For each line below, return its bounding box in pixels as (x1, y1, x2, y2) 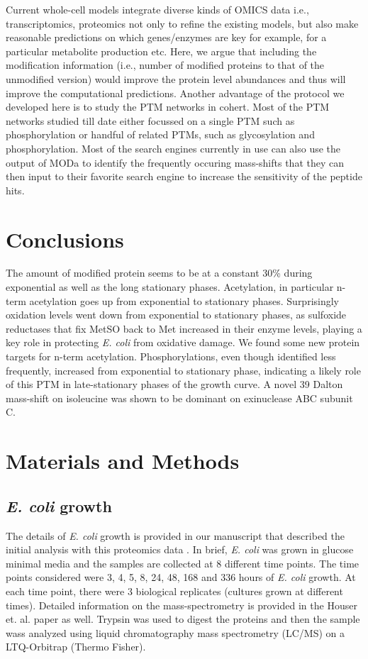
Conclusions (6, 224, 124, 253)
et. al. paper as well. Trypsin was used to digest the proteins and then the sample (6, 611, 360, 626)
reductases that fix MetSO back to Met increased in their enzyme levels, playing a (6, 321, 362, 336)
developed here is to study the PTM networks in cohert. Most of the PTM (6, 99, 330, 114)
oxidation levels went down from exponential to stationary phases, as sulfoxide (6, 307, 347, 322)
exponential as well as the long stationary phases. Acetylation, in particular (6, 279, 334, 294)
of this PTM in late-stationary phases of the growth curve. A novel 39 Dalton (6, 377, 343, 392)
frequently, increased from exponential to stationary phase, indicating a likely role (6, 362, 361, 377)
